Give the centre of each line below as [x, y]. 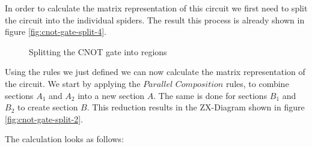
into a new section [111, 95]
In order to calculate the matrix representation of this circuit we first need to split [156, 8]
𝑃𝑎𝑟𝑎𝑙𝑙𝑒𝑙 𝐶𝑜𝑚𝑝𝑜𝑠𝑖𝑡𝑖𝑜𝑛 [183, 84]
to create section [47, 107]
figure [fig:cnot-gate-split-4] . [56, 31]
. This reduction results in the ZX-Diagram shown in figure [196, 107]
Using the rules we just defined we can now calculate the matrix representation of [155, 72]
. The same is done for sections [210, 95]
